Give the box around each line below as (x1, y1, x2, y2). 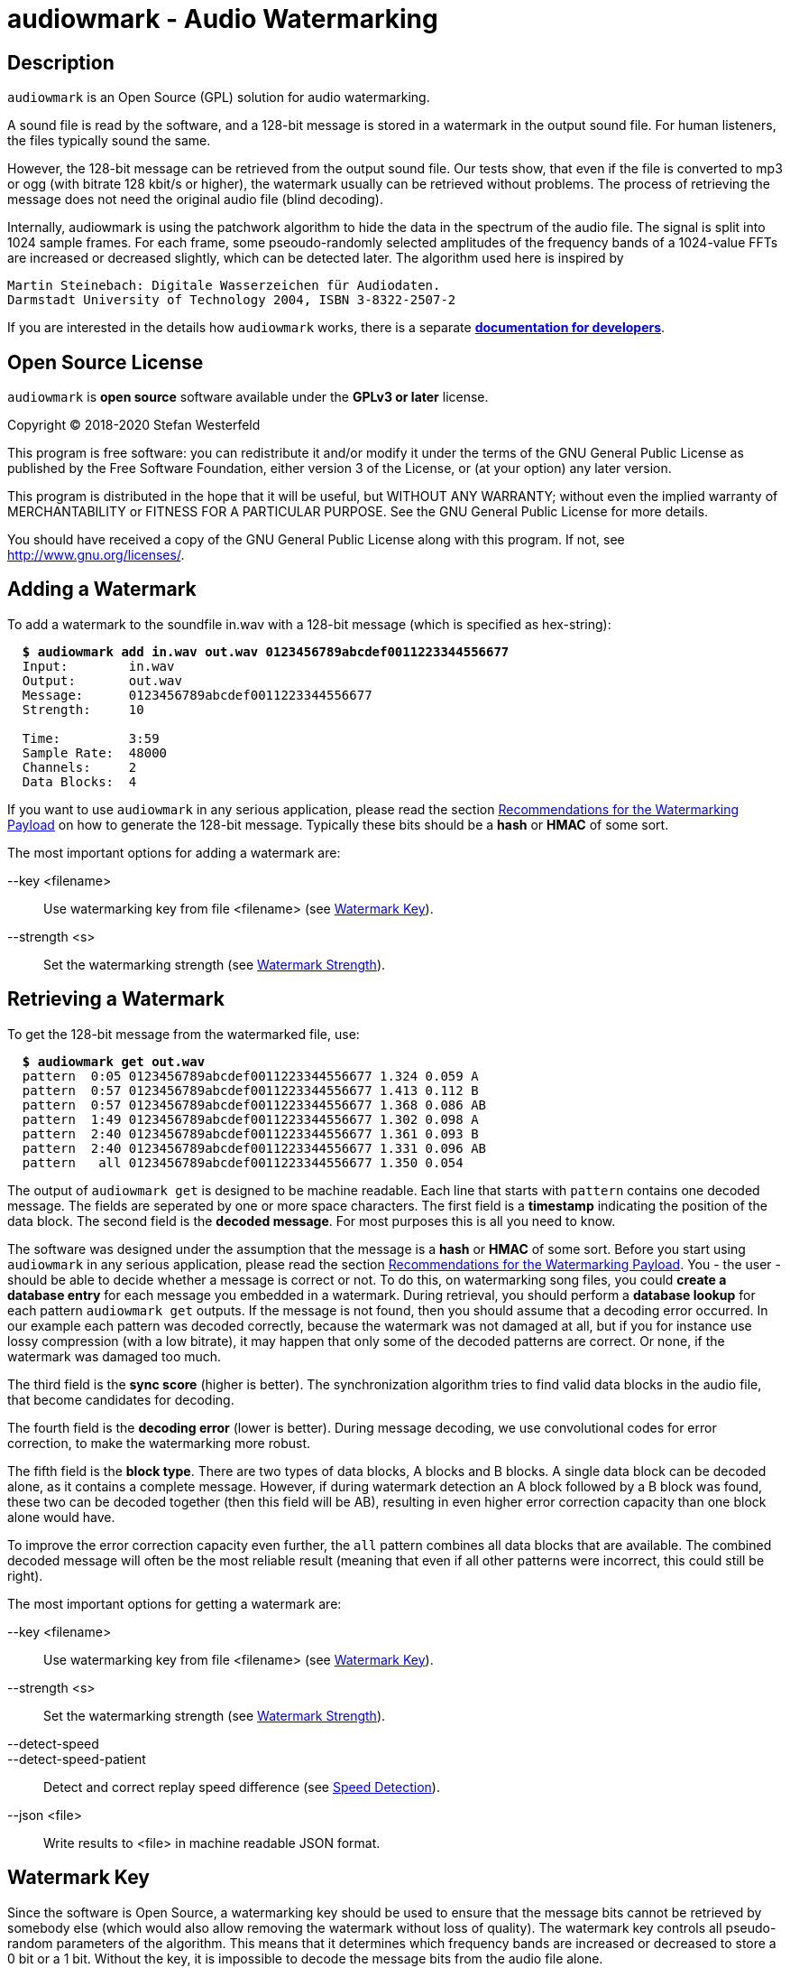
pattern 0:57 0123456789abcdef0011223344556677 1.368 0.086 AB (22, 1097, 487, 1112)
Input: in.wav (22, 658, 175, 673)
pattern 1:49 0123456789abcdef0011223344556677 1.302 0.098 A (22, 1111, 479, 1127)
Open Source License (7, 350, 204, 374)
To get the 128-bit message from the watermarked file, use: (7, 1026, 360, 1042)
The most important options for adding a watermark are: (7, 844, 341, 860)
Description (7, 51, 115, 74)
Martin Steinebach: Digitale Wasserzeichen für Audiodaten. (7, 278, 441, 293)
